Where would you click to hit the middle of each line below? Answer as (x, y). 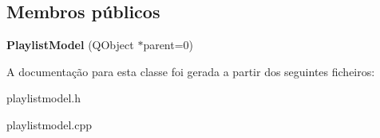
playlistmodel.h (44, 98)
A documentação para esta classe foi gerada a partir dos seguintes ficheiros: (191, 71)
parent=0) (168, 45)
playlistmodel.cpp (49, 124)
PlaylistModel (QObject (70, 45)
